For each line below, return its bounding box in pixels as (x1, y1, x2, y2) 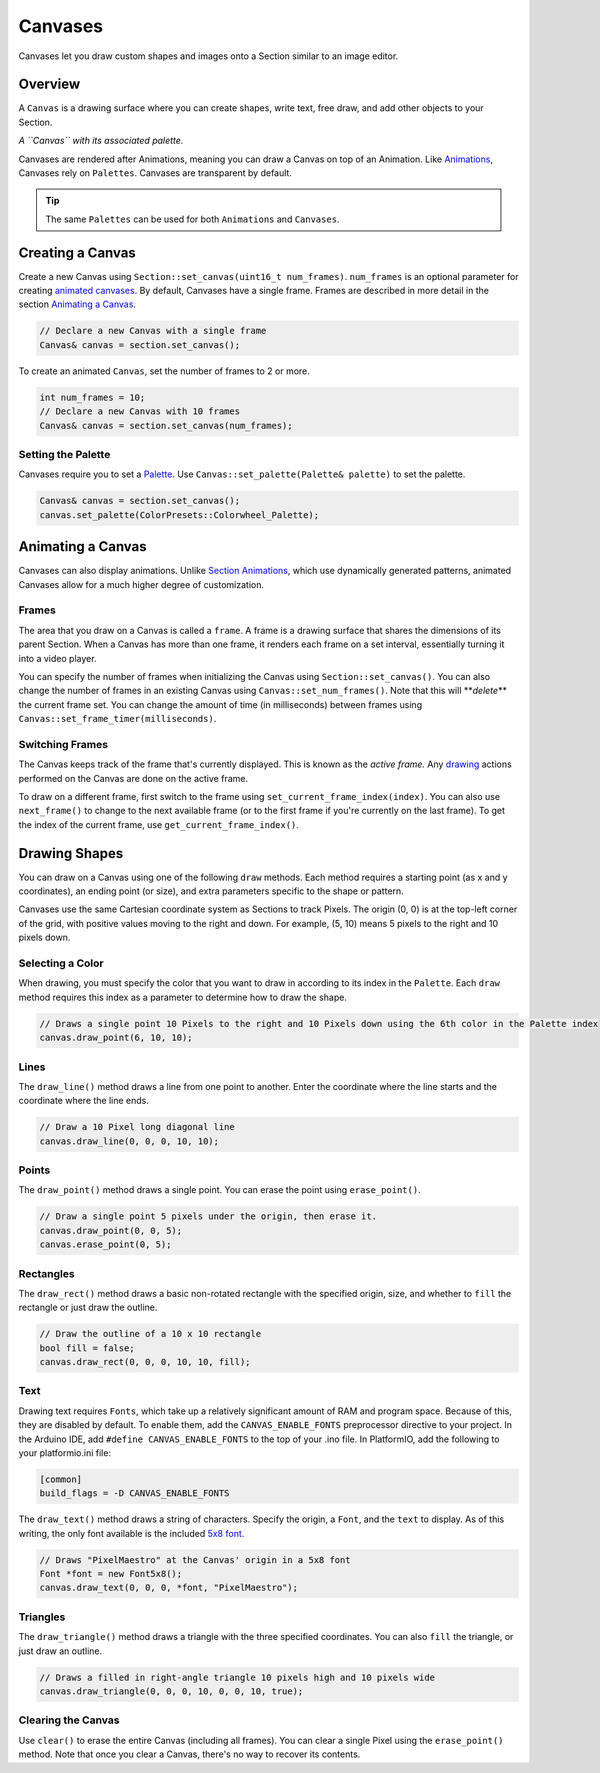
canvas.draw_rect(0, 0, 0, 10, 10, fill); (39, 1356, 251, 1368)
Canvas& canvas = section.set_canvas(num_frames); (39, 420, 294, 431)
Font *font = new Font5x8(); (39, 1568, 183, 1580)
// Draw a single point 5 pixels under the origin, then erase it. (39, 1211, 378, 1222)
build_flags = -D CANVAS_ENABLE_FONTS (39, 1488, 230, 1499)
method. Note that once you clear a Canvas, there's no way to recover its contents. (18, 1748, 361, 1760)
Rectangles (18, 1266, 75, 1280)
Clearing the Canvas (18, 1713, 120, 1727)
